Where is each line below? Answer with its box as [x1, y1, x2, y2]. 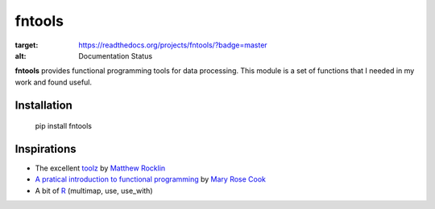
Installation [14, 98, 72, 112]
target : [14, 40, 39, 50]
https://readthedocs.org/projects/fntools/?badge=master [78, 40, 267, 50]
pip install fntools [35, 121, 93, 131]
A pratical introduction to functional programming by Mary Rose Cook [35, 174, 266, 184]
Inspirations [14, 141, 77, 156]
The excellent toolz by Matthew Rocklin [35, 163, 166, 173]
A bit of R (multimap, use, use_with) [35, 186, 153, 195]
